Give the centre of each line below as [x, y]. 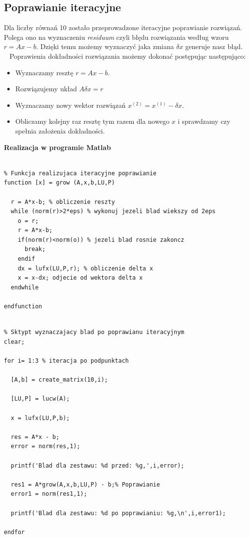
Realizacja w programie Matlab [57, 147]
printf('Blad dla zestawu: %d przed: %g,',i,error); [98, 465]
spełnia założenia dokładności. [60, 130]
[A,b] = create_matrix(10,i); [59, 380]
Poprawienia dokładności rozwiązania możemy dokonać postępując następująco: [128, 56]
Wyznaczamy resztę [44, 72]
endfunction [23, 307]
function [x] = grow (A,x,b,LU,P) [60, 183]
